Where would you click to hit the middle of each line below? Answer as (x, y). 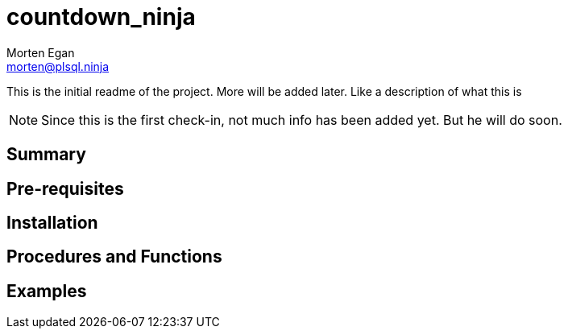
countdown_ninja (101, 17)
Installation (52, 223)
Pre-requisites (65, 188)
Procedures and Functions (114, 257)
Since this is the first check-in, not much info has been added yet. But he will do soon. (302, 120)
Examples (47, 291)
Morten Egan (41, 52)
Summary (46, 155)
